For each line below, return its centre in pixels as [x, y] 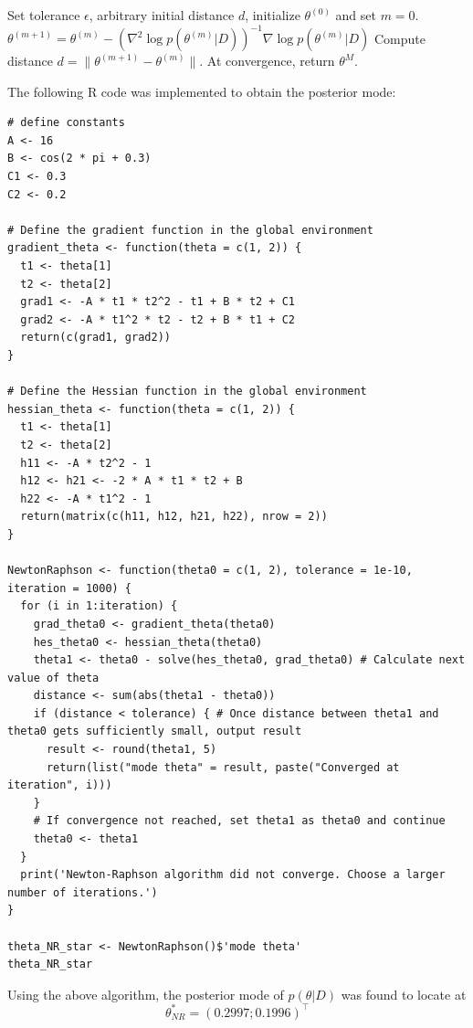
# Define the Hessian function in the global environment [187, 392]
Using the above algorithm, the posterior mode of [146, 994]
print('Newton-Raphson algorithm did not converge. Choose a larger [233, 875]
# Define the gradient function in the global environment [190, 230]
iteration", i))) [60, 785]
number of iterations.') [83, 892]
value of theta [53, 678]
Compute [399, 38]
